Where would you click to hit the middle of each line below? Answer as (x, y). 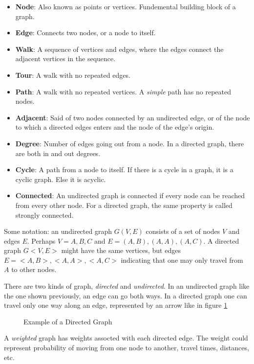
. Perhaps (41, 240)
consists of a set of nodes (183, 231)
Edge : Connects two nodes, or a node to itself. (85, 33)
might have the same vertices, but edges (121, 250)
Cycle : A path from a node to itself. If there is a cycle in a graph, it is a (124, 170)
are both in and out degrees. (58, 153)
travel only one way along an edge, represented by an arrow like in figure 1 (116, 305)
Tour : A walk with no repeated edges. (73, 75)
